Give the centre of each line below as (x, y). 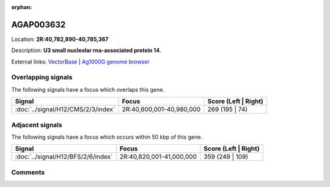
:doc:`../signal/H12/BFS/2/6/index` (64, 157)
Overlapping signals (42, 78)
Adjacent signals (37, 125)
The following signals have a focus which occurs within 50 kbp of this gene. (107, 137)
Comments (28, 172)
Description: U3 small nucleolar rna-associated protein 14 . (86, 50)
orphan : (22, 7)
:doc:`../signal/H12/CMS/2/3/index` (65, 109)
